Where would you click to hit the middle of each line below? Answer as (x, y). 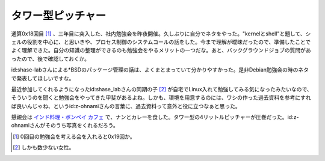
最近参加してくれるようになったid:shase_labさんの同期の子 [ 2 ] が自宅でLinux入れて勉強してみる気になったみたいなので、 (162, 89)
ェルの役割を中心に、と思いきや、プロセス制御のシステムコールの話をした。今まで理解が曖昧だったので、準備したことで (161, 41)
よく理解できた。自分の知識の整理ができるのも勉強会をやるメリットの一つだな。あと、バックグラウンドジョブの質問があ (161, 50)
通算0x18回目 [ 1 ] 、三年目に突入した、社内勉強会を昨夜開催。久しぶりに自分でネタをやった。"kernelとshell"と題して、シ (161, 34)
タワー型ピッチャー (59, 16)
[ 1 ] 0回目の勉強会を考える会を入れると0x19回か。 (74, 136)
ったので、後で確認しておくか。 (51, 59)
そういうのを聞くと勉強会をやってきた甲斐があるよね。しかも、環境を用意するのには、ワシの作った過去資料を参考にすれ (161, 98)
